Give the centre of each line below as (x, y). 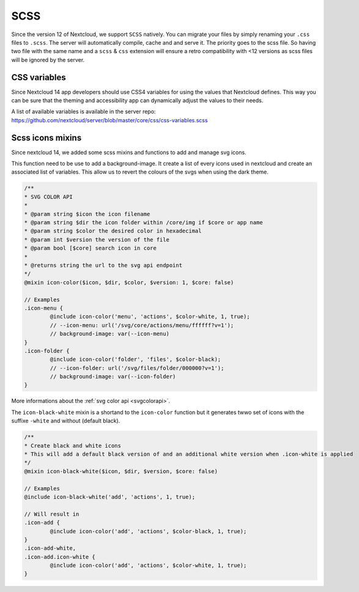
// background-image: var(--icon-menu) (109, 334)
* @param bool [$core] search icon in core (91, 248)
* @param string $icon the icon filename (87, 214)
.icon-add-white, (50, 548)
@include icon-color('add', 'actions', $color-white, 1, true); (148, 565)
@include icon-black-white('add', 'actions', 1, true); (110, 497)
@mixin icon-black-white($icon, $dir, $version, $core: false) (121, 471)
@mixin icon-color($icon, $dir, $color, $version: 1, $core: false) (129, 282)
